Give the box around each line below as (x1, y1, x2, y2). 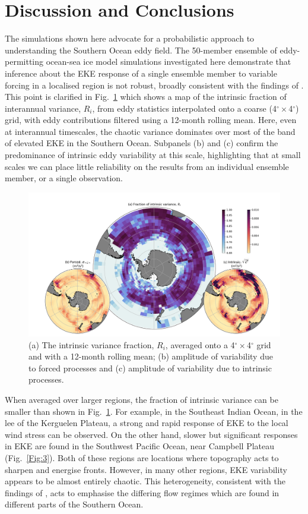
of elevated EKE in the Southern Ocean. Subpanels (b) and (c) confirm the (5, 137, 278, 149)
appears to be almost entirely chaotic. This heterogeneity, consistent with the (5, 475, 285, 487)
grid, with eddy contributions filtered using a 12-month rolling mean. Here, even (5, 113, 297, 126)
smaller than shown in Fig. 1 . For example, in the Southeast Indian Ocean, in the (5, 405, 303, 417)
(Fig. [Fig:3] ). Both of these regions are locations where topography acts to (5, 452, 279, 463)
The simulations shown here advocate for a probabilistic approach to (5, 32, 255, 45)
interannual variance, (5, 102, 81, 114)
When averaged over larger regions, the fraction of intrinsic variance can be (5, 393, 278, 406)
